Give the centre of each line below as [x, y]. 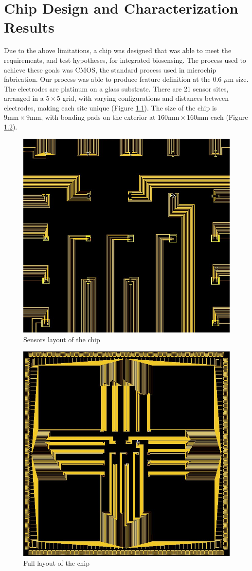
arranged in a [24, 98]
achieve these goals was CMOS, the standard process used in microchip [110, 69]
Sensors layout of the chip [62, 340]
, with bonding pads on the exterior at [98, 117]
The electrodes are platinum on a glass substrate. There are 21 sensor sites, [116, 88]
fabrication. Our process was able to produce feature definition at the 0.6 [113, 79]
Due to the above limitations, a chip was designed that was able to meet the [118, 50]
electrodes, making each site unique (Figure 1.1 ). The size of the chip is [110, 107]
